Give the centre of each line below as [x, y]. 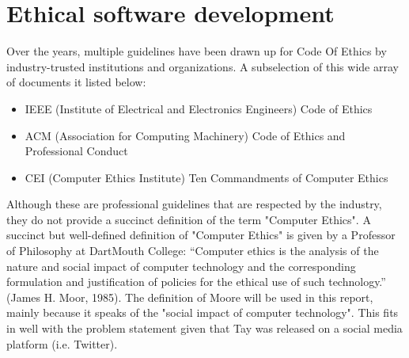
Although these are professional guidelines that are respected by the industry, [194, 204]
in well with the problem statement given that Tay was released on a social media [204, 328]
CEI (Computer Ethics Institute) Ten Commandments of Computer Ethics [206, 177]
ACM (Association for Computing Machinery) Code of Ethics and [185, 135]
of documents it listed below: [76, 82]
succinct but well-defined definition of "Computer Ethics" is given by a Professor [201, 235]
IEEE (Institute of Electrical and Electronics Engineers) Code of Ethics [199, 108]
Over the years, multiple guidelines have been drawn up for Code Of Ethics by [197, 51]
